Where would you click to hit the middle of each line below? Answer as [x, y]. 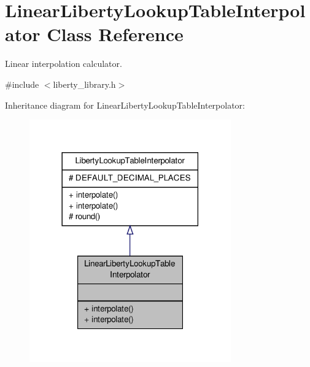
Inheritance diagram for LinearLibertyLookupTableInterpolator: [125, 105]
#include [22, 84]
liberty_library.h [84, 84]
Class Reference [115, 34]
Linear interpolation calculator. [64, 64]
